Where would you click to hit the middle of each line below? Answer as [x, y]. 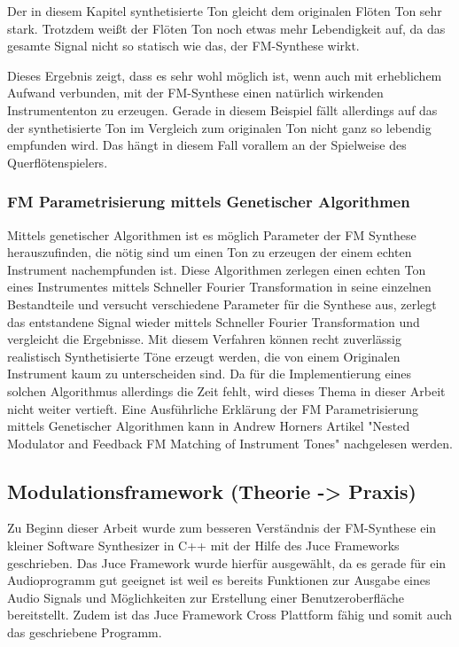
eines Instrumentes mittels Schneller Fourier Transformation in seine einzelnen [219, 287]
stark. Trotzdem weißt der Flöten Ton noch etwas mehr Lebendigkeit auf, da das [226, 28]
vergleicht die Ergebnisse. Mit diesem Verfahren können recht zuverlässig [204, 339]
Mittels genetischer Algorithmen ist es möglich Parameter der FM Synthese [212, 234]
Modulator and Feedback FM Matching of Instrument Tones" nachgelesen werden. [230, 443]
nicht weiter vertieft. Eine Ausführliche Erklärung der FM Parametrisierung [213, 408]
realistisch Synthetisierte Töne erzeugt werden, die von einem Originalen [204, 356]
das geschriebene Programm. [85, 632]
